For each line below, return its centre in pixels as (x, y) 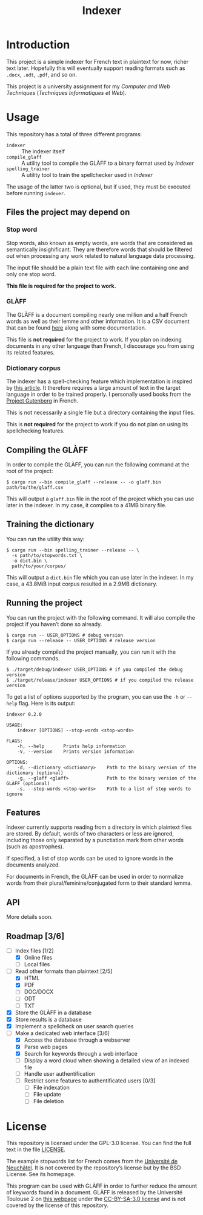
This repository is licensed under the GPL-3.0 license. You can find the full (99, 1143)
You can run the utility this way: (45, 539)
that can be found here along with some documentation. (76, 327)
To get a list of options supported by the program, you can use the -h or (96, 696)
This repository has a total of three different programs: (74, 134)
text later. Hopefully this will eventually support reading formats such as (96, 68)
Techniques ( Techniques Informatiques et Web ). (66, 92)
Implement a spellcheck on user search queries (74, 1026)
